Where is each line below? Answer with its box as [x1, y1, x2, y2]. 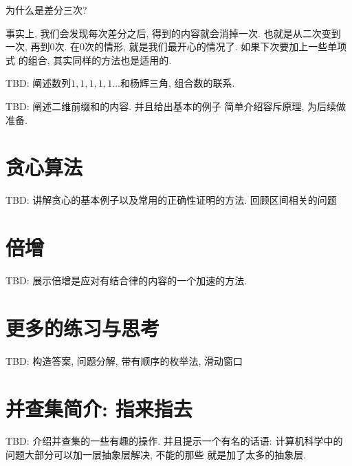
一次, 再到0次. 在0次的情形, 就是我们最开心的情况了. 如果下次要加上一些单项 [5, 39, 347, 54]
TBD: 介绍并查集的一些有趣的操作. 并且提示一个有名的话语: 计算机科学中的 [5, 434, 343, 448]
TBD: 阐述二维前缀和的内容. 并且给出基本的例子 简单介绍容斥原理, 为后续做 [5, 98, 346, 113]
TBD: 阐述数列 [5, 76, 71, 90]
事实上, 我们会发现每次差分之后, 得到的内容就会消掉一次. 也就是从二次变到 [5, 25, 341, 40]
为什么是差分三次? [5, 3, 87, 17]
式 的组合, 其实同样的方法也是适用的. [5, 52, 172, 67]
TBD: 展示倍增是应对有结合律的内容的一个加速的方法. [5, 273, 247, 287]
